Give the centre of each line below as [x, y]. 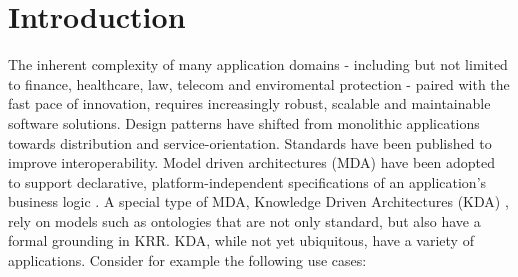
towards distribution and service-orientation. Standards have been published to [250, 142]
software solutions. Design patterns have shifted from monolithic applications [244, 122]
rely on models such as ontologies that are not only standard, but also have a [244, 220]
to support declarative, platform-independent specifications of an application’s [247, 181]
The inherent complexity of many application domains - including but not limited [258, 64]
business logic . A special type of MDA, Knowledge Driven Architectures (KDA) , [258, 201]
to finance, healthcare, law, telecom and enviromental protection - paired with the [259, 83]
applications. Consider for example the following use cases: [187, 260]
